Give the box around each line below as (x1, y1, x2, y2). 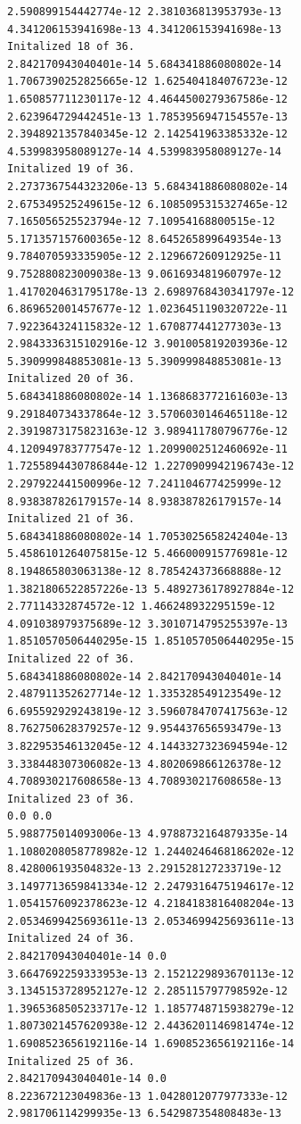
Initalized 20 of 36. (7, 372, 135, 386)
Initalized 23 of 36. (7, 792, 135, 805)
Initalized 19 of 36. (7, 162, 135, 176)
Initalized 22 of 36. (7, 652, 135, 665)
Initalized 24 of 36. (7, 932, 135, 945)
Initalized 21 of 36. (7, 512, 135, 526)
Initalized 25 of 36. (7, 1054, 135, 1068)
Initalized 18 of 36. (7, 40, 135, 54)
